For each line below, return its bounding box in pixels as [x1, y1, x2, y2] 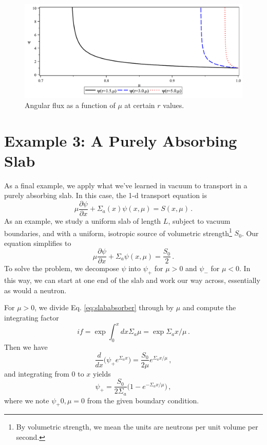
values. [163, 99, 184, 110]
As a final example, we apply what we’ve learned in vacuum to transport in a [4, 180, 247, 190]
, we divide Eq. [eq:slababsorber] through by [34, 302, 174, 313]
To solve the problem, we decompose [4, 263, 119, 274]
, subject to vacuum [168, 215, 231, 226]
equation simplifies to [4, 237, 71, 248]
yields [93, 368, 111, 379]
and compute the [182, 302, 236, 313]
